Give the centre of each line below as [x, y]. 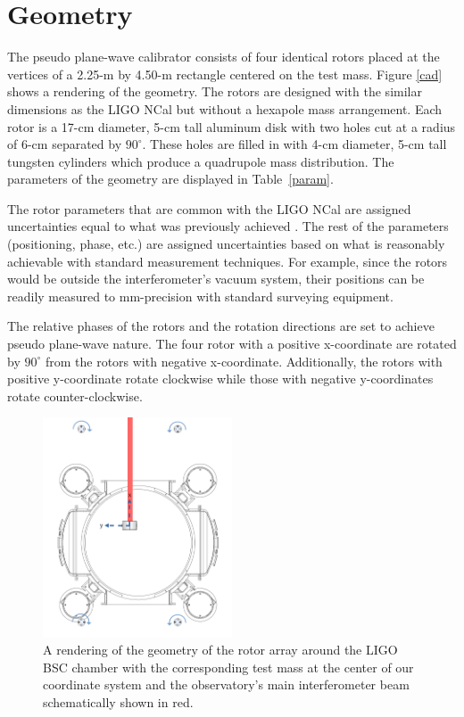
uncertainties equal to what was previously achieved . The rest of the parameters [228, 226]
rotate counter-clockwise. [75, 396]
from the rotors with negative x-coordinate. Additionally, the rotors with [244, 361]
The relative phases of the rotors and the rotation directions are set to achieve [221, 326]
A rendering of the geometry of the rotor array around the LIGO [220, 650]
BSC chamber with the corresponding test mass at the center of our [228, 667]
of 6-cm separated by [65, 144]
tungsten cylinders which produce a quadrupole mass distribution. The [201, 161]
